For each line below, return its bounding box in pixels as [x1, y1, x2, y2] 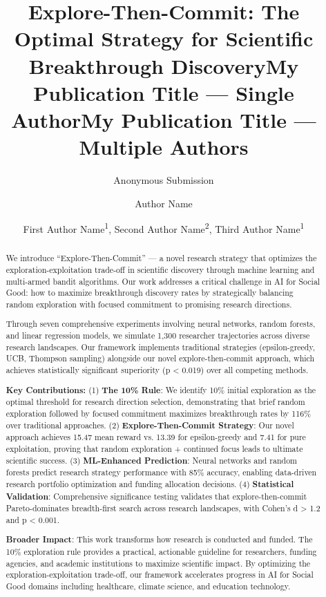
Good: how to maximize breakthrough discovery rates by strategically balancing [6, 287, 294, 298]
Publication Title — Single [33, 78, 294, 106]
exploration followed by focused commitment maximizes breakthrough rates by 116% [6, 407, 311, 419]
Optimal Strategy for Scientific [14, 24, 314, 53]
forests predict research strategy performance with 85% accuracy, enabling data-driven [6, 466, 317, 478]
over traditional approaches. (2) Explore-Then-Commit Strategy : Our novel [6, 419, 294, 431]
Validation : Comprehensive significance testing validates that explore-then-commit [6, 490, 307, 502]
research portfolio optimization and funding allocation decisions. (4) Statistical [6, 477, 294, 490]
